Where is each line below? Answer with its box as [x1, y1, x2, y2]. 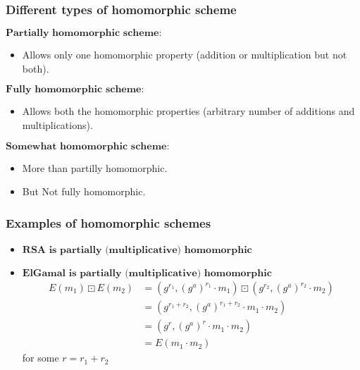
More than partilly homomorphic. [22, 160, 168, 175]
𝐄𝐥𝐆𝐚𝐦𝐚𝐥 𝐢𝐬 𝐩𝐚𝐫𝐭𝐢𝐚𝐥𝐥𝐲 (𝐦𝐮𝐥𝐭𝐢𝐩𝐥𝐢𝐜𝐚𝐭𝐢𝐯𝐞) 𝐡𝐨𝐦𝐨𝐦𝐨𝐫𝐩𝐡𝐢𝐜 [22, 269, 272, 278]
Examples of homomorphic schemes [6, 214, 211, 231]
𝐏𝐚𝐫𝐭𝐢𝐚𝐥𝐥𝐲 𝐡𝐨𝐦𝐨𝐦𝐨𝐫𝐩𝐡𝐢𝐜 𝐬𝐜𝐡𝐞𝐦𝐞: [6, 28, 162, 39]
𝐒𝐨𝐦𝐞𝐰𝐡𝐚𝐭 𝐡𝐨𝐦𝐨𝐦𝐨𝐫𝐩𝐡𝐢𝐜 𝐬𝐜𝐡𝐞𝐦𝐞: [6, 141, 170, 152]
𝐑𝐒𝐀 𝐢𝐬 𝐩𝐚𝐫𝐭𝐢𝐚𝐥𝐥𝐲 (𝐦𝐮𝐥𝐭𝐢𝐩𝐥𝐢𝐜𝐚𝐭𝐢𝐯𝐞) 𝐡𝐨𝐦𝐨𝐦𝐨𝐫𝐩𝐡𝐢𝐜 [22, 245, 252, 255]
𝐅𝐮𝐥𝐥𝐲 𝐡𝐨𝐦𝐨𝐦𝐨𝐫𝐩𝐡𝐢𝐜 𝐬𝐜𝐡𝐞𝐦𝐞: [6, 85, 144, 95]
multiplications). [22, 118, 93, 132]
